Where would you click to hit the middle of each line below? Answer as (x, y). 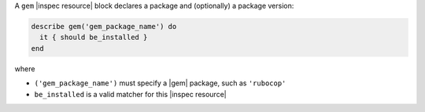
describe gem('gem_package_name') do (104, 26)
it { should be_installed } (94, 38)
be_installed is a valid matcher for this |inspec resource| (131, 94)
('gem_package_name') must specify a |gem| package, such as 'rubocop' (160, 83)
